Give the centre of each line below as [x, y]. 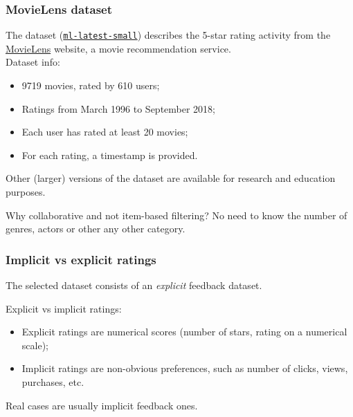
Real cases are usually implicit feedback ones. [102, 405]
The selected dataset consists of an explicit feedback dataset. [134, 285]
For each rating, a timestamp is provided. [110, 155]
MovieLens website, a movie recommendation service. [118, 48]
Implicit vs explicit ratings [81, 259]
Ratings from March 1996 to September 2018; [119, 108]
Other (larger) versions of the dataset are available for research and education [171, 178]
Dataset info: [33, 62]
